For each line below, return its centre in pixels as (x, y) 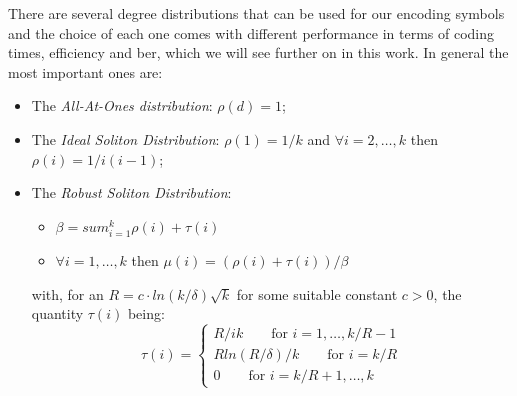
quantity (57, 313)
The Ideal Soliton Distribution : (125, 138)
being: (146, 313)
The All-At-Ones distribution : (122, 105)
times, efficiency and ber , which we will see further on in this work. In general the (258, 52)
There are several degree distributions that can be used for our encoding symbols (256, 13)
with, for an (67, 293)
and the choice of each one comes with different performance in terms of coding (251, 32)
